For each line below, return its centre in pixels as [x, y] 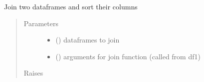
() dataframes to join [88, 40]
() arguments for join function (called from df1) [128, 56]
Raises [33, 73]
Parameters [41, 23]
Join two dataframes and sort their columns [71, 6]
